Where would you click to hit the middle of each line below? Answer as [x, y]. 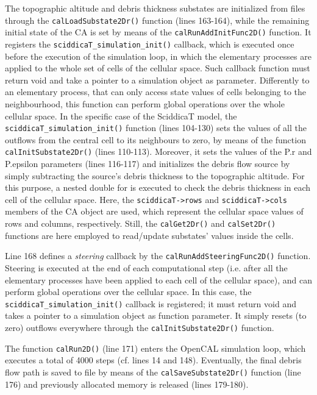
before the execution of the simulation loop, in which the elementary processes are [158, 56]
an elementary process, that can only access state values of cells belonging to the [156, 92]
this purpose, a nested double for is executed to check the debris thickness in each [158, 187]
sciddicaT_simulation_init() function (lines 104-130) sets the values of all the [156, 128]
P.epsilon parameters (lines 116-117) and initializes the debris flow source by [148, 164]
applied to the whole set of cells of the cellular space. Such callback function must [158, 68]
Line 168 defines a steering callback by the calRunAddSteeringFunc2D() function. [158, 256]
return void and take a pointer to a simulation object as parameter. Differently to [157, 80]
